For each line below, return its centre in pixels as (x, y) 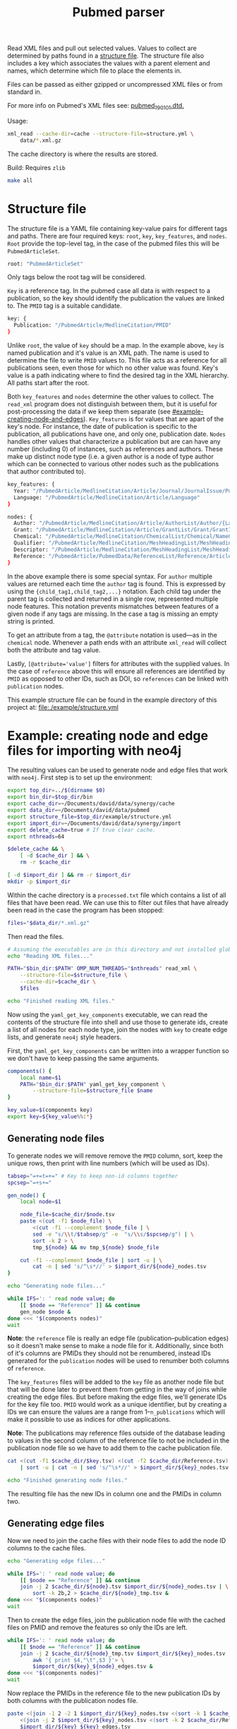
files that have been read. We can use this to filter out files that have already (118, 902)
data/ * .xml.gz (41, 140)
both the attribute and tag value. (54, 650)
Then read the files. (36, 936)
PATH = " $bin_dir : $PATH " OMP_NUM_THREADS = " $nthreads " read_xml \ (102, 969)
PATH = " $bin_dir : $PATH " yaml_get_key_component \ (93, 1084)
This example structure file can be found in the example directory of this (112, 700)
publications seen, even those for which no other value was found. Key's (113, 368)
